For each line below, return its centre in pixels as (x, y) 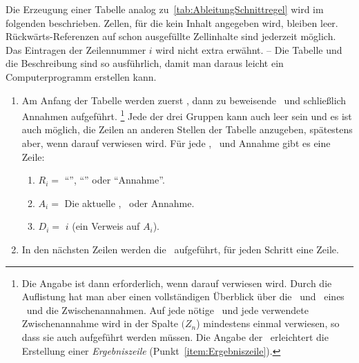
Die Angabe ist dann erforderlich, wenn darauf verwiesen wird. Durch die (177, 283)
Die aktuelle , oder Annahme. (129, 203)
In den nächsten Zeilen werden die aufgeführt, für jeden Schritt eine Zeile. (180, 249)
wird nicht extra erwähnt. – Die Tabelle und (249, 49)
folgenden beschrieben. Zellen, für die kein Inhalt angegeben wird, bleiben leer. (172, 22)
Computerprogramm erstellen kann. (81, 76)
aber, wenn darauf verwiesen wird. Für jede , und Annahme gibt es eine (176, 143)
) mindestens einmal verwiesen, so (268, 323)
